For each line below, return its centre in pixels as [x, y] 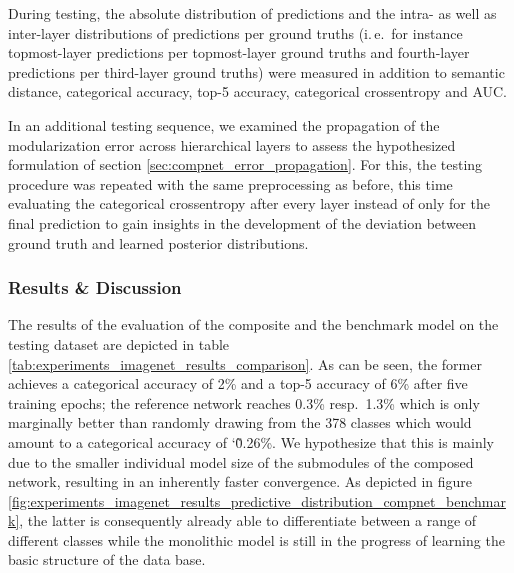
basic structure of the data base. [107, 559]
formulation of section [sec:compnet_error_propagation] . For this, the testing [245, 164]
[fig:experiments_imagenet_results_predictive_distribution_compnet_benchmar [257, 500]
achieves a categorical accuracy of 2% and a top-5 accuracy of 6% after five [238, 383]
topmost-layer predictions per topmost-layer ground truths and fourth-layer [239, 52]
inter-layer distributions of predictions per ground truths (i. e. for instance [235, 32]
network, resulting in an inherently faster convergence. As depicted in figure [240, 481]
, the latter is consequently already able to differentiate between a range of [248, 520]
